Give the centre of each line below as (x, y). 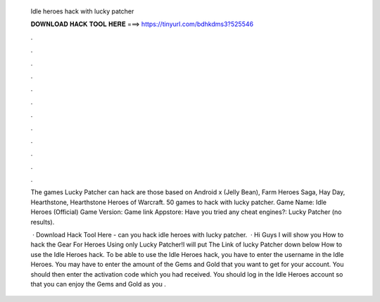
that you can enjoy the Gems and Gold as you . (99, 284)
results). (43, 222)
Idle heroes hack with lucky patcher (82, 11)
